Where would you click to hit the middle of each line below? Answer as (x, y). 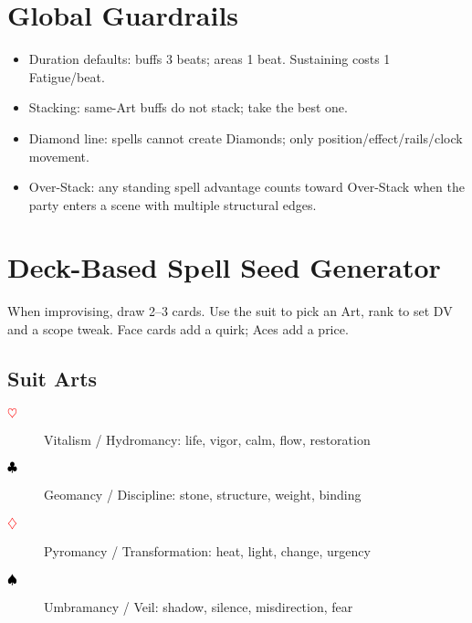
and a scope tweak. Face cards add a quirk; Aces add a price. (178, 329)
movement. (59, 156)
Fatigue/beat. (67, 76)
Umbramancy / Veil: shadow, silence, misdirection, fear (199, 606)
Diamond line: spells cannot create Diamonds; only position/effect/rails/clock (246, 137)
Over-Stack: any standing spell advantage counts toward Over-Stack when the (246, 187)
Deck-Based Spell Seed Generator (224, 267)
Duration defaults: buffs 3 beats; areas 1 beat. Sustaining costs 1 (210, 59)
